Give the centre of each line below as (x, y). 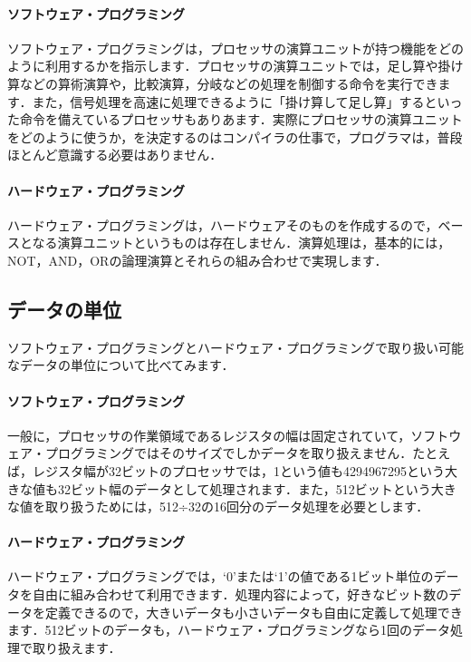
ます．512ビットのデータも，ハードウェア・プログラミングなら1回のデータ (229, 630)
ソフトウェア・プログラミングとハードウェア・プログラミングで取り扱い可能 (235, 347)
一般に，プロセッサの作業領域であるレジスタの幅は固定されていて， (209, 435)
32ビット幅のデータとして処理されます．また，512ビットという (244, 488)
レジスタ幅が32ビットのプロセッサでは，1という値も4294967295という (238, 470)
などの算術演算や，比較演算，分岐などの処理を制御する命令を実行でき (229, 83)
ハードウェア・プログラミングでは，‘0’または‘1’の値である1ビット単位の (221, 576)
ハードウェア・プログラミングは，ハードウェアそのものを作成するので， (223, 224)
